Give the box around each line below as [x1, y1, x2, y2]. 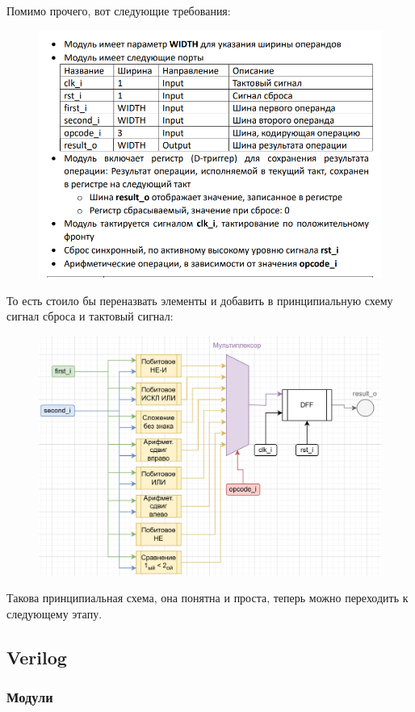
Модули [6, 687, 53, 707]
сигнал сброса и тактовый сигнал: [6, 308, 174, 325]
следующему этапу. [6, 605, 103, 622]
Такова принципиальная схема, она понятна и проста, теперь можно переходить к [6, 589, 409, 606]
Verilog [6, 644, 67, 669]
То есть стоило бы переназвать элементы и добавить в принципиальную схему [6, 291, 393, 308]
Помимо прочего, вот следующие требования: [6, 2, 231, 19]
